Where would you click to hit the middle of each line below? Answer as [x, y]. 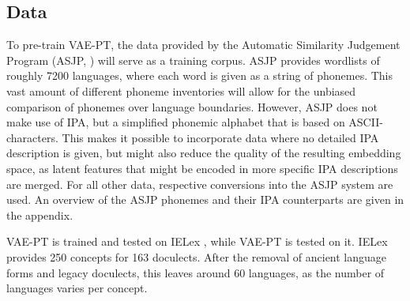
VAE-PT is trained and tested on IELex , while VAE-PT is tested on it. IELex [197, 241]
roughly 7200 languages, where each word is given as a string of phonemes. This [200, 75]
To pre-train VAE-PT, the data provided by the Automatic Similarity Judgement [203, 45]
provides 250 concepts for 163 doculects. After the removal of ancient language [197, 256]
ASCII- [366, 122]
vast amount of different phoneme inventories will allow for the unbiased [181, 90]
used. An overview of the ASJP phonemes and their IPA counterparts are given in [205, 199]
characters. [32, 137]
